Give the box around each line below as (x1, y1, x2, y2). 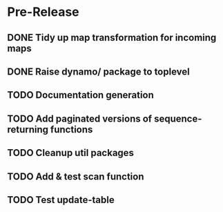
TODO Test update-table (7, 194, 115, 206)
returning (7, 124, 49, 135)
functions (50, 124, 93, 135)
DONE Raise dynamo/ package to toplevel (7, 66, 190, 77)
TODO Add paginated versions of (7, 113, 153, 124)
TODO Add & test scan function (7, 171, 144, 182)
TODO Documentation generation (7, 89, 154, 101)
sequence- (154, 113, 202, 124)
